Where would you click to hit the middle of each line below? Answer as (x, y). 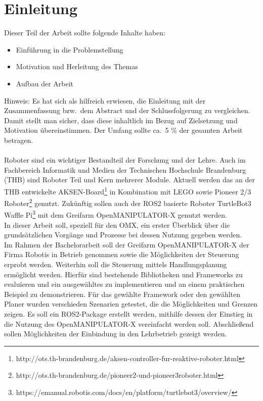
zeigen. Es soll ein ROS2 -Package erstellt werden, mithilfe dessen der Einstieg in (128, 313)
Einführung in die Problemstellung (70, 49)
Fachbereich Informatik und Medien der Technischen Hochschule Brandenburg (125, 169)
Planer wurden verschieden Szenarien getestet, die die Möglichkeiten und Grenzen (131, 304)
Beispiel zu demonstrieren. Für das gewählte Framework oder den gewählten (122, 294)
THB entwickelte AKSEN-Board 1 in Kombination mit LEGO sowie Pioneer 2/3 (128, 190)
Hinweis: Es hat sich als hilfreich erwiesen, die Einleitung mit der (105, 100)
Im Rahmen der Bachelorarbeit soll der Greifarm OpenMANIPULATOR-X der (127, 244)
